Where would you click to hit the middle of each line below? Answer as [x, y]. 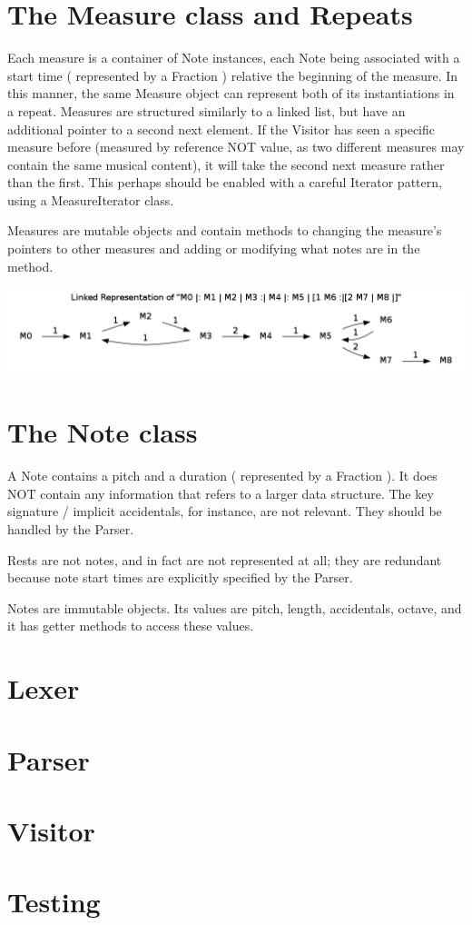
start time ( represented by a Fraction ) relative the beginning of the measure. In [233, 75]
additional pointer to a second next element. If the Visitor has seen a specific [221, 129]
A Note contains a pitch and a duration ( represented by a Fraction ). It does [222, 476]
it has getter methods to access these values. [131, 626]
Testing [54, 902]
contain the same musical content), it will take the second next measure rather [226, 164]
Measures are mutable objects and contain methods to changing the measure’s [225, 230]
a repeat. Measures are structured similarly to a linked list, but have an [206, 110]
